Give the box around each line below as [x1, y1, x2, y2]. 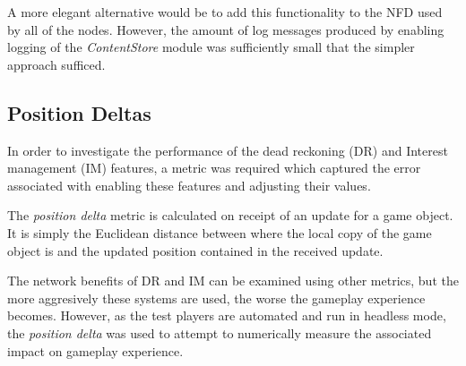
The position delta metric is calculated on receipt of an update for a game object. [7, 206, 453, 225]
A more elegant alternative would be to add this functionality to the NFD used [7, 3, 443, 21]
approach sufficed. [7, 55, 106, 73]
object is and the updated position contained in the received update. [7, 241, 384, 260]
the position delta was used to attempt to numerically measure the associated [7, 323, 432, 342]
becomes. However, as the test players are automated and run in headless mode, [7, 306, 446, 325]
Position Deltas [7, 98, 151, 126]
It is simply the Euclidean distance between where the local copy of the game [7, 223, 432, 242]
